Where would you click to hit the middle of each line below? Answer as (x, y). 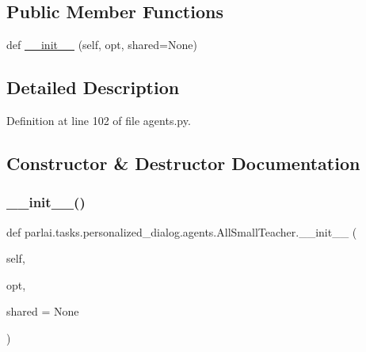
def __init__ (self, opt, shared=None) (102, 45)
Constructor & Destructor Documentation (183, 163)
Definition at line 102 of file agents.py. (99, 120)
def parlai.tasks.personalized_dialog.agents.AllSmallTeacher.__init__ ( (182, 231)
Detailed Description (93, 87)
